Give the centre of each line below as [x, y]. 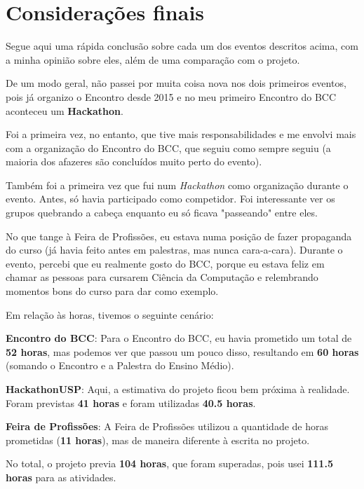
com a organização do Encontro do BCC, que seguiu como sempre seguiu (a [168, 147]
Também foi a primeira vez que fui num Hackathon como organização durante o [177, 185]
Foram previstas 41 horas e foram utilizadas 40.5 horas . [131, 402]
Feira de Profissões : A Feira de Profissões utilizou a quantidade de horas [167, 426]
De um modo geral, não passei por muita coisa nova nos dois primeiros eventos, [176, 83]
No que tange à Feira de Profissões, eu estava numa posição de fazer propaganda [179, 236]
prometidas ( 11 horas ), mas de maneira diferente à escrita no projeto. [158, 440]
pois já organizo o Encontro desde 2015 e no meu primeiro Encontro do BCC [171, 96]
